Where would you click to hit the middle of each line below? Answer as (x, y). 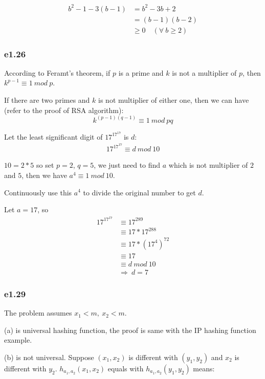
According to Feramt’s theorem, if (57, 72)
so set (45, 165)
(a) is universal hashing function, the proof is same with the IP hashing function (130, 330)
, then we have (44, 175)
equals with (126, 368)
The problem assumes (38, 313)
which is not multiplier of (208, 165)
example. (18, 340)
